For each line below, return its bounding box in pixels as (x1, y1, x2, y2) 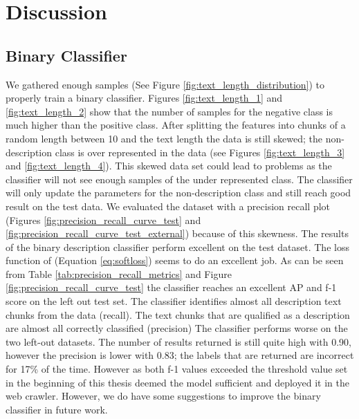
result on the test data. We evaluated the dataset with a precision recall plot (6, 198, 331, 213)
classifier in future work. (6, 402, 108, 416)
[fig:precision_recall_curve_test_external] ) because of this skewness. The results (6, 226, 349, 241)
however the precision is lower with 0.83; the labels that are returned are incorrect (6, 348, 354, 362)
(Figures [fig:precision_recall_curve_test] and (6, 212, 201, 227)
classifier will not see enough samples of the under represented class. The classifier (6, 171, 353, 186)
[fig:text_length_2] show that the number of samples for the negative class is (6, 104, 333, 118)
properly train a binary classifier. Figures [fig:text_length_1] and (6, 91, 283, 105)
